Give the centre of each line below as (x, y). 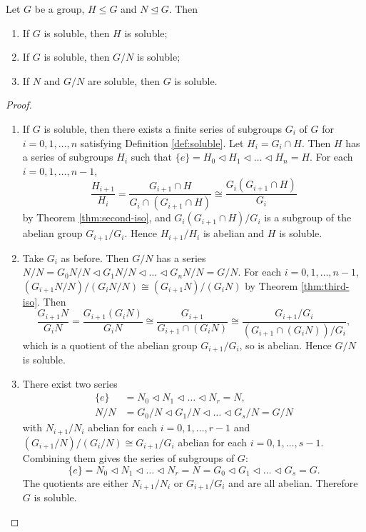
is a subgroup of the (308, 217)
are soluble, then (124, 80)
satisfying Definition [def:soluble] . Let (162, 142)
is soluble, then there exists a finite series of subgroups (163, 128)
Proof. (19, 105)
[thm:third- (325, 285)
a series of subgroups (68, 157)
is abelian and (234, 233)
